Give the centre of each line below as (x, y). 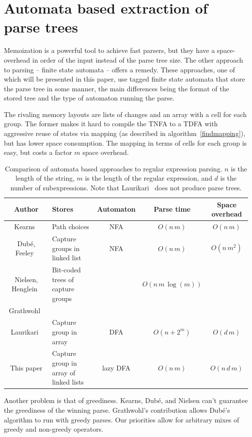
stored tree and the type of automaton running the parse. (89, 98)
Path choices (71, 227)
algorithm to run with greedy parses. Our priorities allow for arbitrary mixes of (122, 419)
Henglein (25, 289)
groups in (66, 248)
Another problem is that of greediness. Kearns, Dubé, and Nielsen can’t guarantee (126, 400)
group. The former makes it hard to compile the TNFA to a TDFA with (111, 124)
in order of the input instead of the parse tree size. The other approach (138, 59)
